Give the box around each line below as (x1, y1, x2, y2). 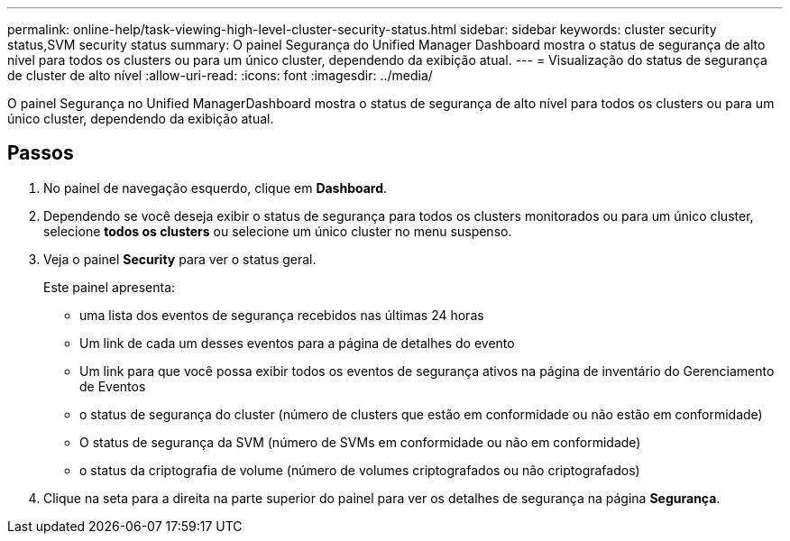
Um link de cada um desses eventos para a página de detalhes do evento (79, 335, 515, 351)
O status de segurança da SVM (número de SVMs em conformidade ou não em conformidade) (79, 434, 641, 450)
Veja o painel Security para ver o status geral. (43, 251, 317, 267)
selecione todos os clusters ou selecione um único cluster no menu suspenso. (43, 223, 512, 239)
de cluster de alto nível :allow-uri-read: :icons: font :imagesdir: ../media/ (7, 68, 433, 83)
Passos (7, 142, 74, 165)
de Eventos (79, 378, 146, 394)
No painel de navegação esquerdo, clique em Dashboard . (43, 179, 388, 196)
